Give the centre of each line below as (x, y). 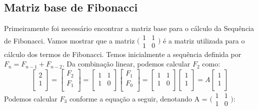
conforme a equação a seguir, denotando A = (138, 98)
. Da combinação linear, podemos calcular (126, 64)
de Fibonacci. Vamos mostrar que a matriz (69, 40)
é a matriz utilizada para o (204, 40)
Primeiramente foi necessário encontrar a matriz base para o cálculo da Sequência (129, 28)
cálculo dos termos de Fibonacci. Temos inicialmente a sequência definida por (123, 54)
